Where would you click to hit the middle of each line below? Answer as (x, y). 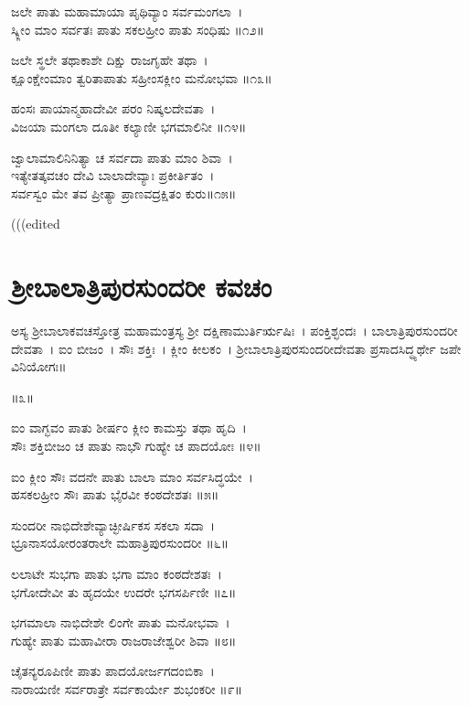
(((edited (36, 224)
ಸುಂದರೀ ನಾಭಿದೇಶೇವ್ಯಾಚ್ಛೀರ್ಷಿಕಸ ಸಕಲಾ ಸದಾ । (113, 524)
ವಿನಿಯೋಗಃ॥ (39, 366)
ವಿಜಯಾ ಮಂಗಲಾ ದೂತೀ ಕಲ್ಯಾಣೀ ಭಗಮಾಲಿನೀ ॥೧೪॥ (129, 126)
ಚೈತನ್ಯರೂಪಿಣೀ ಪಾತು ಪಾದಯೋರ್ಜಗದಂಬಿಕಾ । (113, 671)
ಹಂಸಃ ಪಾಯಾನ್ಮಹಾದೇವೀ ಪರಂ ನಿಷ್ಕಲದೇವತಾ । (113, 108)
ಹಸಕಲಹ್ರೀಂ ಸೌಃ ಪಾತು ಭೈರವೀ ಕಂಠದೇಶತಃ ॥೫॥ (115, 494)
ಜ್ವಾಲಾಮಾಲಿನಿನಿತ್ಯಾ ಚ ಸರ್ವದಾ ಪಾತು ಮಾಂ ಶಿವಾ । (122, 157)
